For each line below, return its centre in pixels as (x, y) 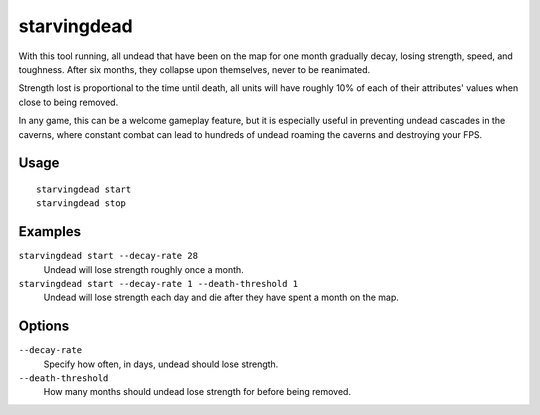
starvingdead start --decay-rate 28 (108, 256)
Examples (50, 231)
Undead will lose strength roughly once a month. (143, 269)
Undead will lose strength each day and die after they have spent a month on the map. (221, 297)
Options (44, 326)
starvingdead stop (81, 203)
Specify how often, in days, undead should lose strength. (161, 364)
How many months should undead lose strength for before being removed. (197, 392)
